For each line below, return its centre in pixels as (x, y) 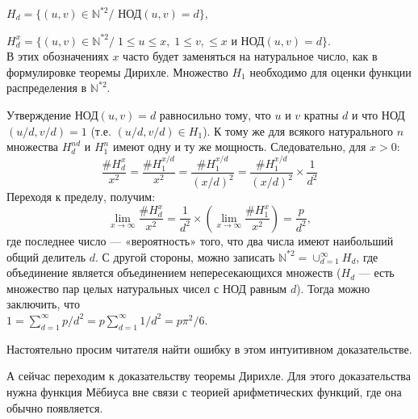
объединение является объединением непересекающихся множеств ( (174, 272)
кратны (321, 114)
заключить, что (44, 304)
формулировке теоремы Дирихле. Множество (117, 71)
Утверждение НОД (52, 114)
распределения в (47, 88)
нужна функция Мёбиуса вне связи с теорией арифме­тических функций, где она (204, 391)
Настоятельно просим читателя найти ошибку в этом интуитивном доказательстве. (209, 348)
